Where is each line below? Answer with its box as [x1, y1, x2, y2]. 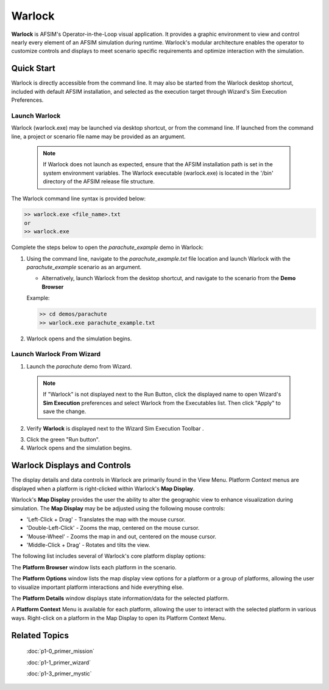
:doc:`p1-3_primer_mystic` [26, 670, 92, 677]
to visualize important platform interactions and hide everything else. [11, 583, 184, 591]
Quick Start [11, 63, 55, 74]
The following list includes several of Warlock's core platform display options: [11, 552, 206, 560]
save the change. [43, 408, 87, 415]
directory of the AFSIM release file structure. [43, 178, 155, 185]
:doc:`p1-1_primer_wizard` [26, 658, 91, 666]
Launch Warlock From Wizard [11, 350, 101, 359]
